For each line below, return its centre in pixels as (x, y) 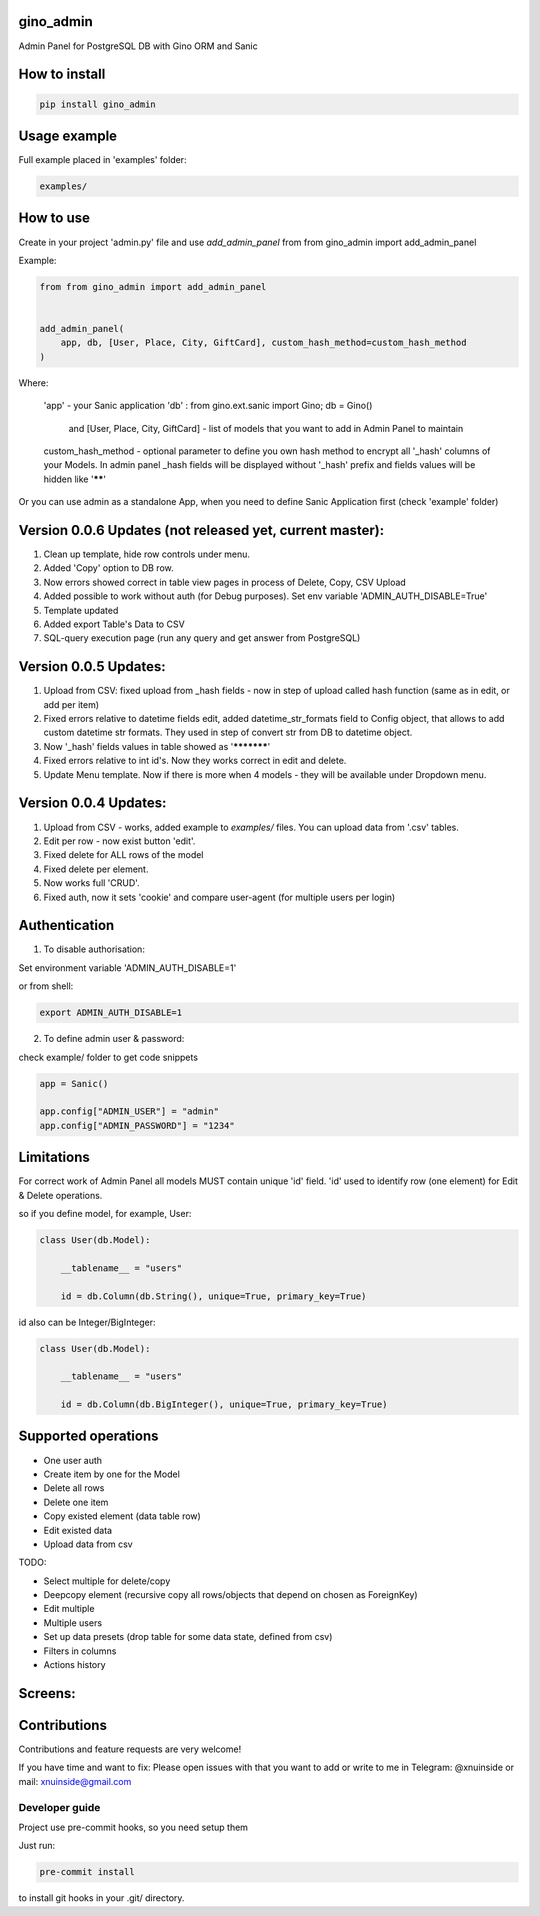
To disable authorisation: (94, 949)
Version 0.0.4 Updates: (92, 803)
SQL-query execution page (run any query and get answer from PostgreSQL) (202, 638)
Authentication (66, 925)
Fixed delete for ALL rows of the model (123, 855)
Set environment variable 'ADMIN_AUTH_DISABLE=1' (127, 967)
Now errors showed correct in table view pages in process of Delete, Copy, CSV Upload (225, 582)
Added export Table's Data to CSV (114, 624)
